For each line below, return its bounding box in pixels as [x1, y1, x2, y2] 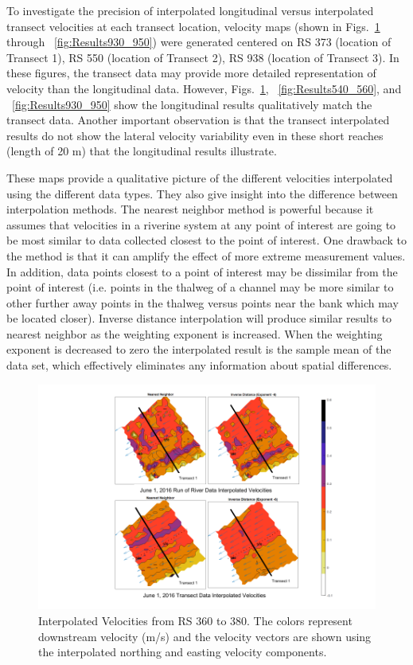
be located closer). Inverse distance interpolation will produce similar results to [6, 310, 392, 327]
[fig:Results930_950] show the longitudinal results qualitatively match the [12, 96, 372, 112]
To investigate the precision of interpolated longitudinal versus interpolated [6, 2, 374, 18]
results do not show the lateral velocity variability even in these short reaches [6, 127, 384, 143]
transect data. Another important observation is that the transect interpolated [6, 111, 390, 128]
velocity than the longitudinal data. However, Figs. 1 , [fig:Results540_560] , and [6, 80, 402, 96]
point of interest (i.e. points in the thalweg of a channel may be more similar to [6, 279, 394, 295]
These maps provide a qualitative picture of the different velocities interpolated [6, 169, 393, 186]
